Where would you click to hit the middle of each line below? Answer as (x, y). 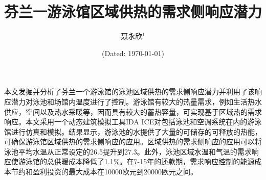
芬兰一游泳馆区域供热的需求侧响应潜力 (133, 11)
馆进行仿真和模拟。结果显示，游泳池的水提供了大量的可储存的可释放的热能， (133, 131)
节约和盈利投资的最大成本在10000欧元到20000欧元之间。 (104, 172)
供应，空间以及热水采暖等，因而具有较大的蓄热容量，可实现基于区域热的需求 (133, 111)
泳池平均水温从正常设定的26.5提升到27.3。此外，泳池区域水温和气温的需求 (128, 151)
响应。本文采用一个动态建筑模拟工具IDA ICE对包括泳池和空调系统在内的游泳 (133, 122)
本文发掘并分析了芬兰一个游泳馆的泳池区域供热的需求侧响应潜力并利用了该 (129, 92)
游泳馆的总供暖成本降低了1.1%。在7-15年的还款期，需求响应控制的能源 (136, 161)
